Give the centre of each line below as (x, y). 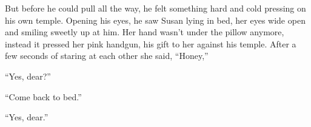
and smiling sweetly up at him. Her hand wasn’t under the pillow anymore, (145, 32)
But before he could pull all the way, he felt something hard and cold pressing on (155, 8)
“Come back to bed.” (43, 96)
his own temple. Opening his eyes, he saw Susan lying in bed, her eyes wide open (155, 20)
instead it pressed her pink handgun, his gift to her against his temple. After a (151, 43)
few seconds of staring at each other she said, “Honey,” (107, 56)
